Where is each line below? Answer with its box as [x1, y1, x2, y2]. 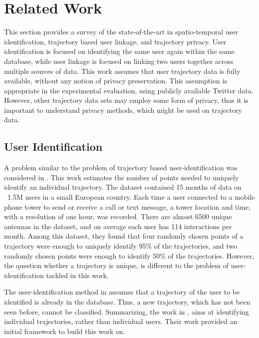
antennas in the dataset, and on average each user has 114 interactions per [4, 221, 232, 231]
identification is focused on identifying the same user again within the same [4, 46, 235, 56]
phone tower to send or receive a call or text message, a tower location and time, [4, 201, 251, 212]
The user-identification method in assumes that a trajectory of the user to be [4, 287, 240, 297]
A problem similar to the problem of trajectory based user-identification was [4, 162, 238, 173]
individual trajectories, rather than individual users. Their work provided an [4, 316, 238, 327]
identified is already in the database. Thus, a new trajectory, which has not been [4, 296, 251, 307]
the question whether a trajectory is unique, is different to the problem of [4, 260, 229, 271]
